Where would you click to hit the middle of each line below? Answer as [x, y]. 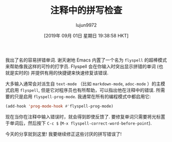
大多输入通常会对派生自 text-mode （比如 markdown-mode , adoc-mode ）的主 [83, 84]
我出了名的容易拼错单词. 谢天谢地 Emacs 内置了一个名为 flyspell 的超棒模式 [86, 60]
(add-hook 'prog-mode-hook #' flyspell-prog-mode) [60, 106]
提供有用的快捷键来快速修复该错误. [72, 73]
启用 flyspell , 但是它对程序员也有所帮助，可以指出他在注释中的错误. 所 [85, 90]
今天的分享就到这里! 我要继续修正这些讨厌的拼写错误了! [63, 134]
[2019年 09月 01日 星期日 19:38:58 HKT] [86, 35]
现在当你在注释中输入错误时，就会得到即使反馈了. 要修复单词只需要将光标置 [85, 116]
